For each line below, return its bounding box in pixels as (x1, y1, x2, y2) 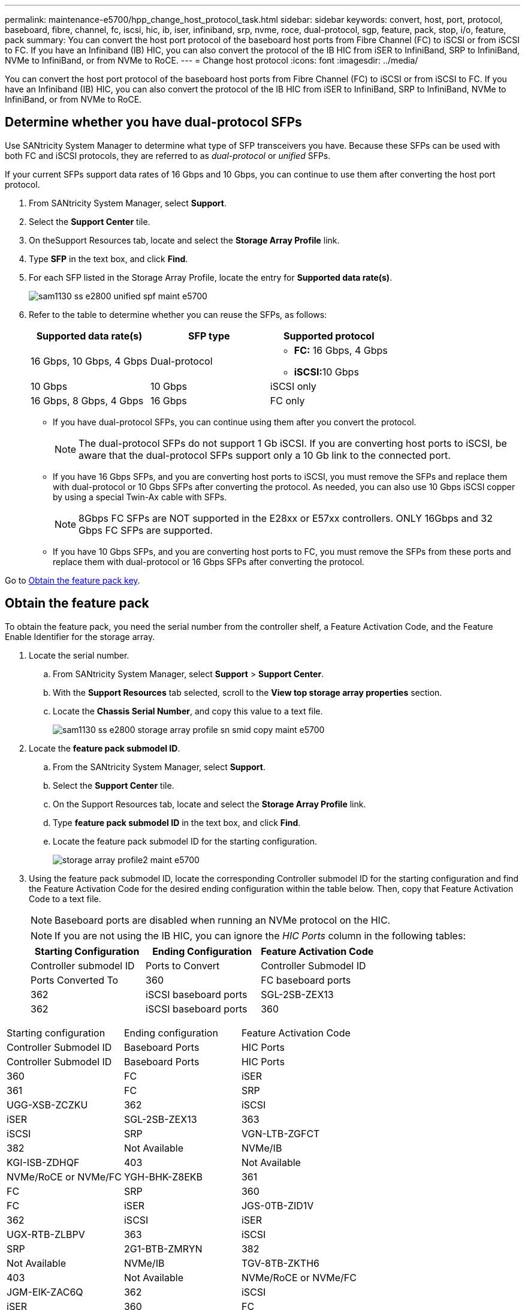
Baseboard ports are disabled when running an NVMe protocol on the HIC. (55, 914, 391, 926)
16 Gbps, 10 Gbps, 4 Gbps (31, 354, 148, 367)
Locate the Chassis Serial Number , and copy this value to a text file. (53, 705, 323, 716)
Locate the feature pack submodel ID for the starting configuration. (53, 836, 318, 846)
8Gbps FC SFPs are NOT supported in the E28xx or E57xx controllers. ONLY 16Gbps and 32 (79, 512, 493, 524)
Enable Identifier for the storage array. (5, 631, 155, 642)
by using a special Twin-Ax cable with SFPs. (53, 491, 227, 502)
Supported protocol (283, 329, 375, 342)
